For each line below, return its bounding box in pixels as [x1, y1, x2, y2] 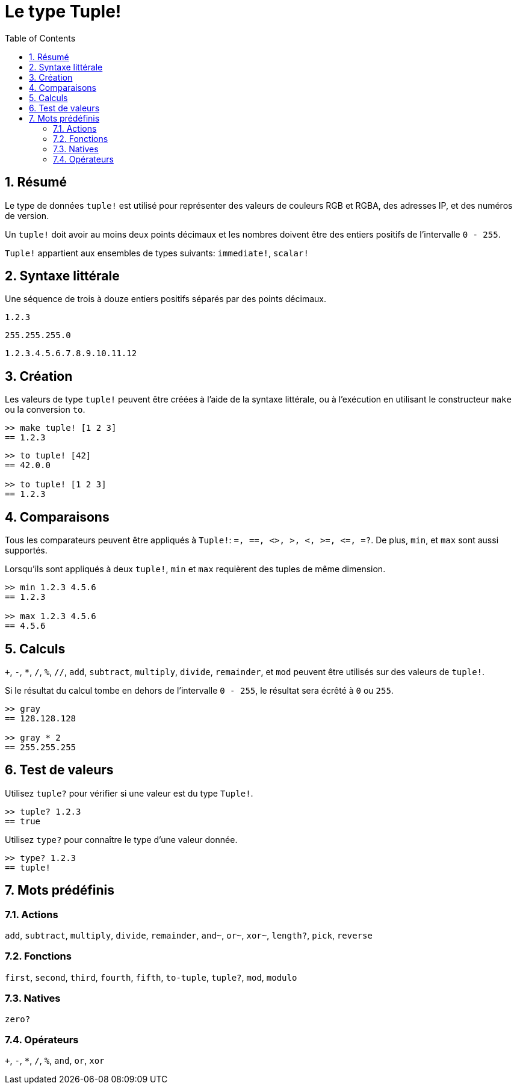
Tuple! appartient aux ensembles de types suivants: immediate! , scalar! [5, 247, 309, 258]
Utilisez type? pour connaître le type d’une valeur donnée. [5, 834, 238, 845]
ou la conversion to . [5, 404, 85, 415]
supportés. [5, 545, 48, 556]
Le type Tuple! [5, 1, 122, 22]
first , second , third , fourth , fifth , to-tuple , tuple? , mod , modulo [5, 972, 297, 983]
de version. [5, 210, 49, 221]
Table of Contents [5, 32, 76, 43]
